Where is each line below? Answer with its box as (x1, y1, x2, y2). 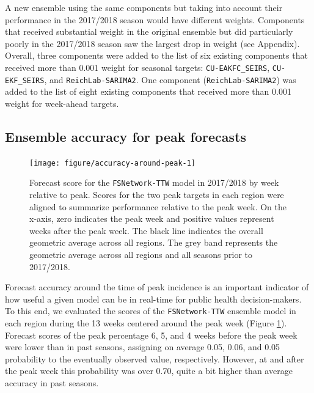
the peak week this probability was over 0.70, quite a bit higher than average (5, 364, 293, 377)
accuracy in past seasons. (5, 376, 99, 389)
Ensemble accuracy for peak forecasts (5, 127, 246, 145)
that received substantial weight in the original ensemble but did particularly (5, 25, 293, 38)
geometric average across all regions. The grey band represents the (29, 236, 278, 249)
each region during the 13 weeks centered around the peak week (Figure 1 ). (5, 316, 287, 329)
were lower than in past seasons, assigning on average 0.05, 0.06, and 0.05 (5, 340, 280, 353)
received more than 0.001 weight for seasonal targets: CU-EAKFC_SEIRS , (5, 61, 270, 73)
